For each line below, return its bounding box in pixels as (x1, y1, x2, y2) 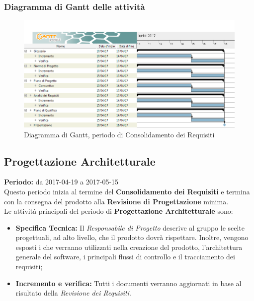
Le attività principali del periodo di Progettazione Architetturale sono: (4, 206, 233, 216)
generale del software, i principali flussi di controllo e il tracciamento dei (15, 251, 235, 262)
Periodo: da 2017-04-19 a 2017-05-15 (4, 177, 119, 187)
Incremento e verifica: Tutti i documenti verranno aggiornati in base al (15, 278, 242, 288)
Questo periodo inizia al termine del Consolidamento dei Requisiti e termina (4, 186, 250, 196)
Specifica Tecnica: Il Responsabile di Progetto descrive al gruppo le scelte (15, 222, 245, 233)
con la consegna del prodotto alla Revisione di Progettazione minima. (4, 196, 229, 206)
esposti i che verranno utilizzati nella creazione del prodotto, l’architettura (15, 241, 243, 252)
